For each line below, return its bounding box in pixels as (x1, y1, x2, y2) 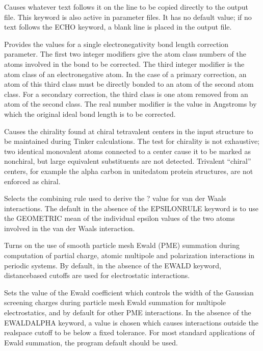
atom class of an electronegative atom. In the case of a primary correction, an (4, 68, 247, 79)
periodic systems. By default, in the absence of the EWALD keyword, (4, 260, 221, 270)
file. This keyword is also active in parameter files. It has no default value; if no (4, 11, 252, 22)
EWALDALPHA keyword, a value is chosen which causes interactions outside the (4, 317, 258, 328)
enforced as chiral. (4, 175, 61, 186)
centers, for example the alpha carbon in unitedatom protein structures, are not (4, 165, 253, 176)
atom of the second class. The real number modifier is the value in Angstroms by (4, 98, 257, 109)
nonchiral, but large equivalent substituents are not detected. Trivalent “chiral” (4, 156, 251, 166)
